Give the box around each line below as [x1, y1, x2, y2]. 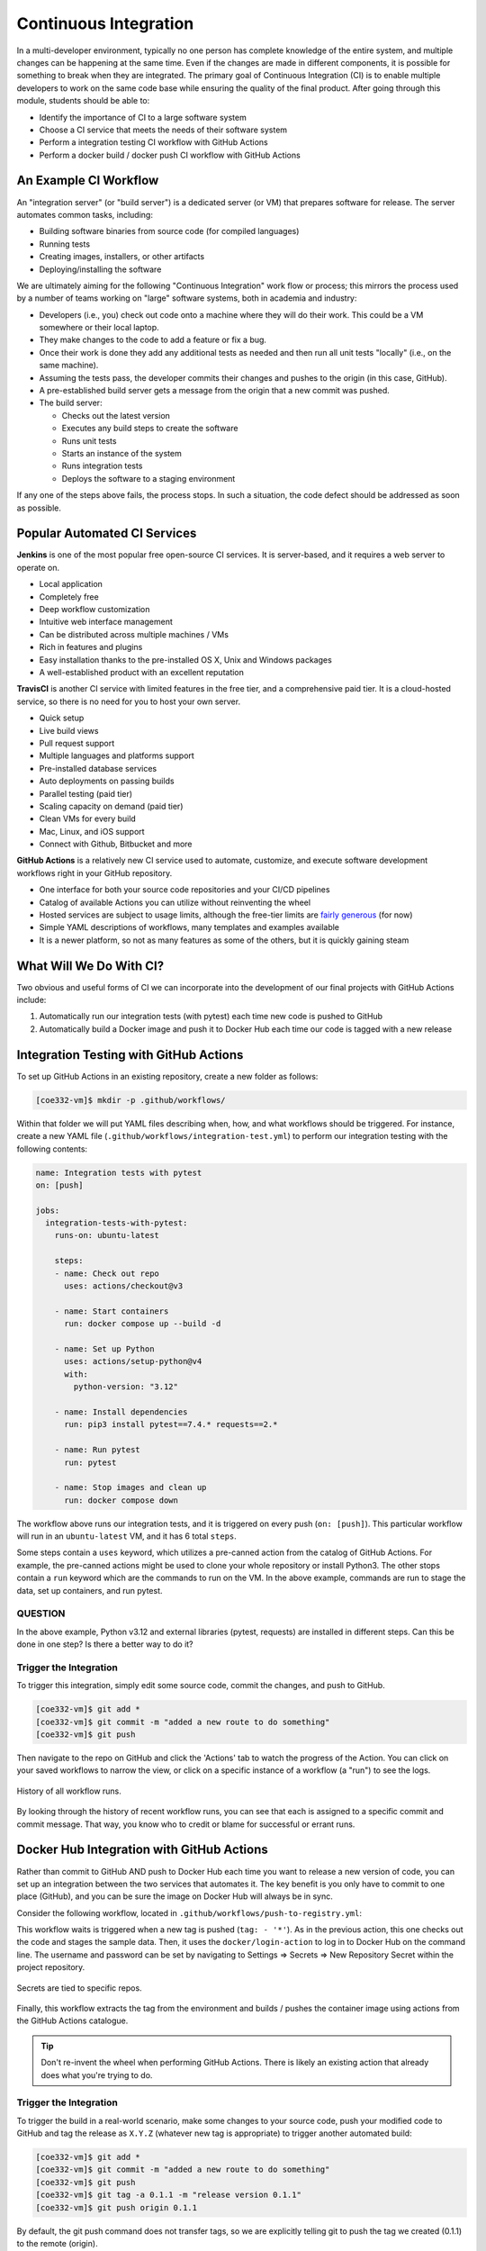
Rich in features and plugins [39, 642, 143, 653]
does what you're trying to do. [40, 2069, 153, 2080]
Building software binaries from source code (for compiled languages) [39, 226, 300, 237]
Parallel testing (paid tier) [39, 788, 133, 799]
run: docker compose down [64, 1495, 179, 1505]
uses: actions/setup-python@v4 [64, 1356, 202, 1367]
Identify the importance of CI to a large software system [39, 112, 247, 122]
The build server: [39, 397, 103, 409]
